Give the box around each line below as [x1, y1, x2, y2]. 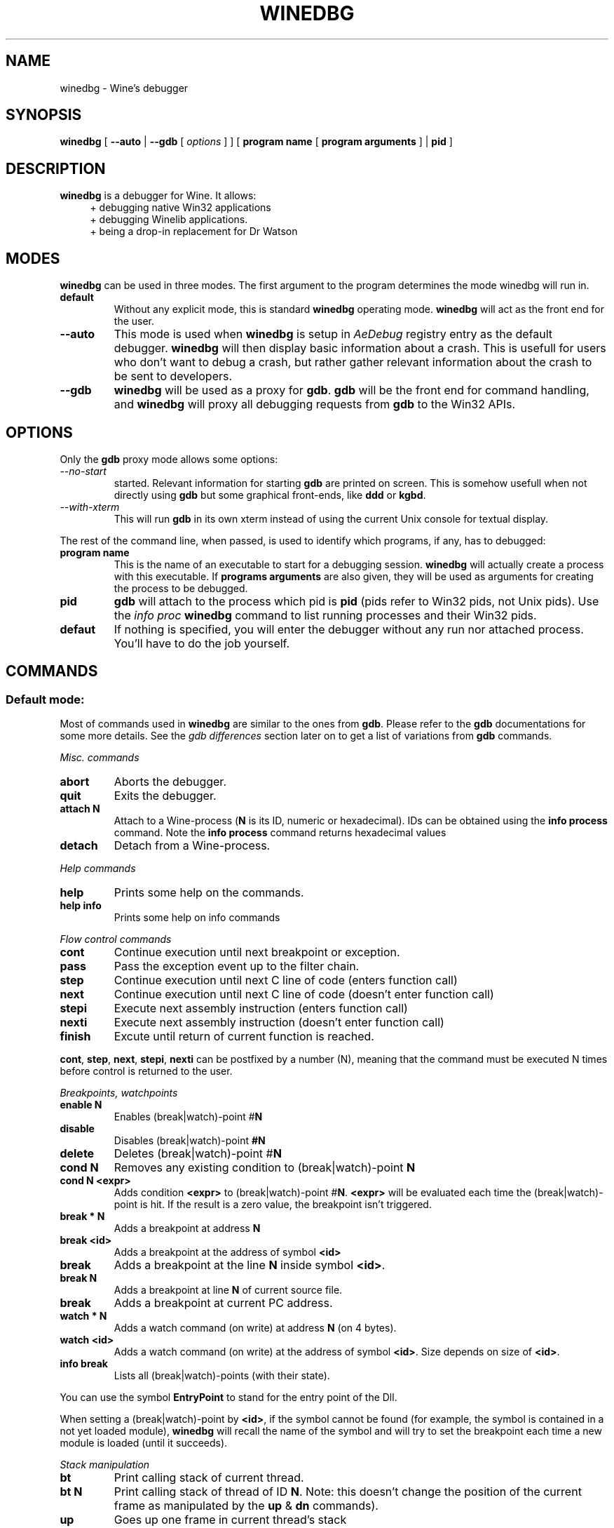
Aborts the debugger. [114, 775, 226, 789]
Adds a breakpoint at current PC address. [114, 1296, 333, 1311]
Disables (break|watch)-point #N [114, 1134, 266, 1147]
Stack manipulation [60, 1459, 150, 1471]
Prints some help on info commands [114, 911, 280, 924]
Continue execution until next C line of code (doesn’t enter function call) [114, 987, 494, 1002]
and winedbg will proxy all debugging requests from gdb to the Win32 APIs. [114, 397, 516, 412]
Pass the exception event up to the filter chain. [114, 959, 360, 974]
